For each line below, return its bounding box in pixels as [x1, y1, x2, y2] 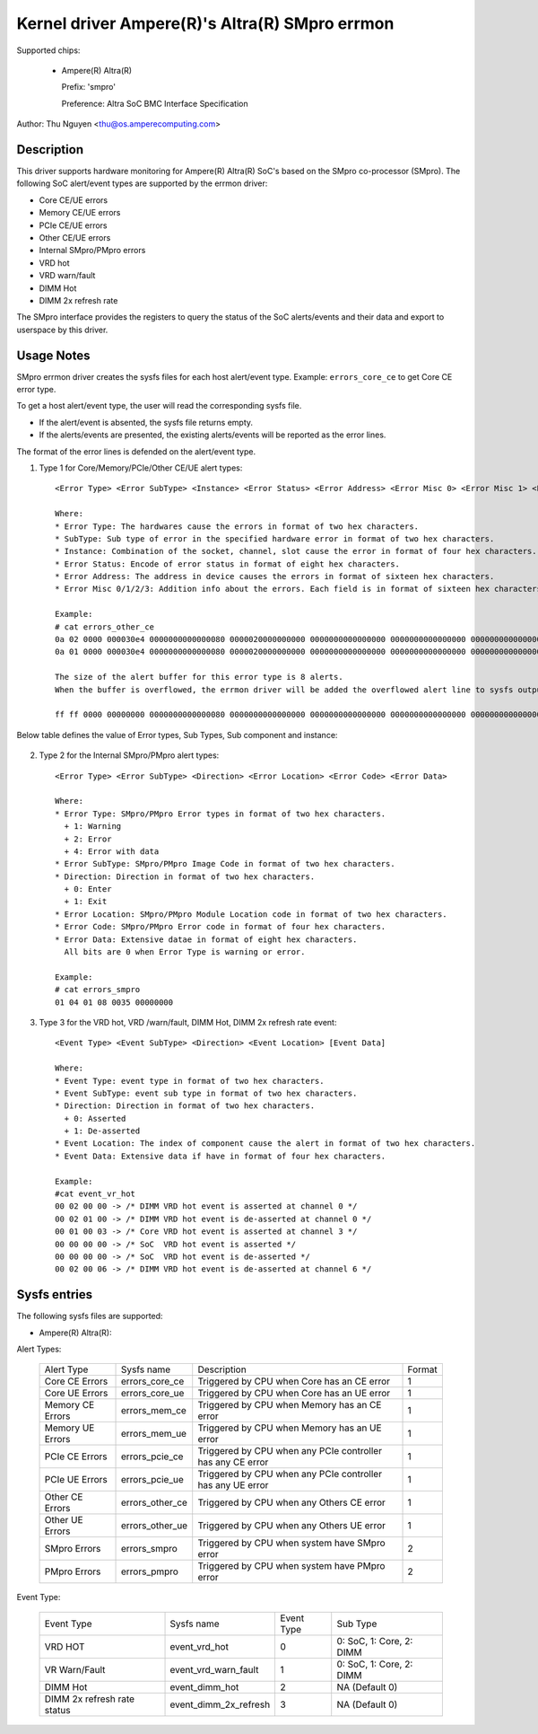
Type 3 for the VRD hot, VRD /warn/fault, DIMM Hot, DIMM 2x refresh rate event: [39, 1017, 337, 1027]
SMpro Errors [44, 1543, 101, 1555]
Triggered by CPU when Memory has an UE [197, 1422, 382, 1434]
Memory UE [44, 1422, 95, 1434]
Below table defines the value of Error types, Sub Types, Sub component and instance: [16, 729, 338, 740]
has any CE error [197, 1456, 269, 1468]
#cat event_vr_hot [55, 1189, 136, 1199]
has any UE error [197, 1479, 269, 1492]
